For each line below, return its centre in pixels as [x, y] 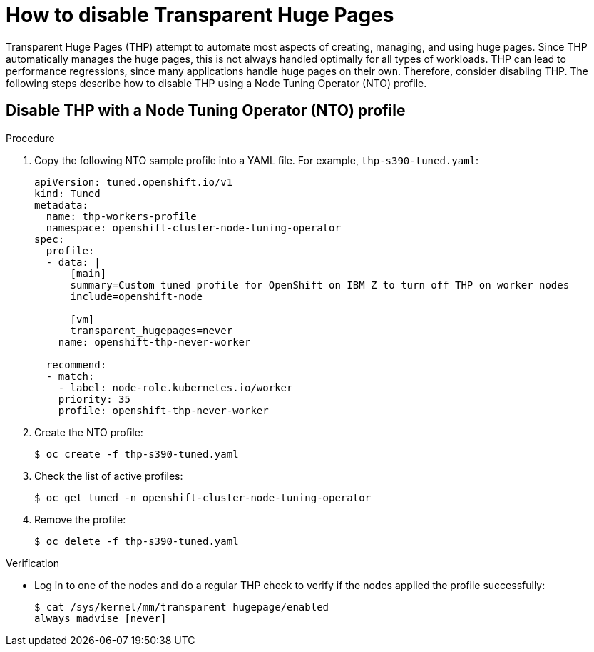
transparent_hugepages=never [152, 330]
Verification [33, 563]
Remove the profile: [80, 519]
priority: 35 [94, 399]
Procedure [30, 138]
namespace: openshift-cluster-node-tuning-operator [193, 227]
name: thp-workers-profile [121, 216]
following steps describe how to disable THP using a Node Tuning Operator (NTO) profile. [216, 83]
